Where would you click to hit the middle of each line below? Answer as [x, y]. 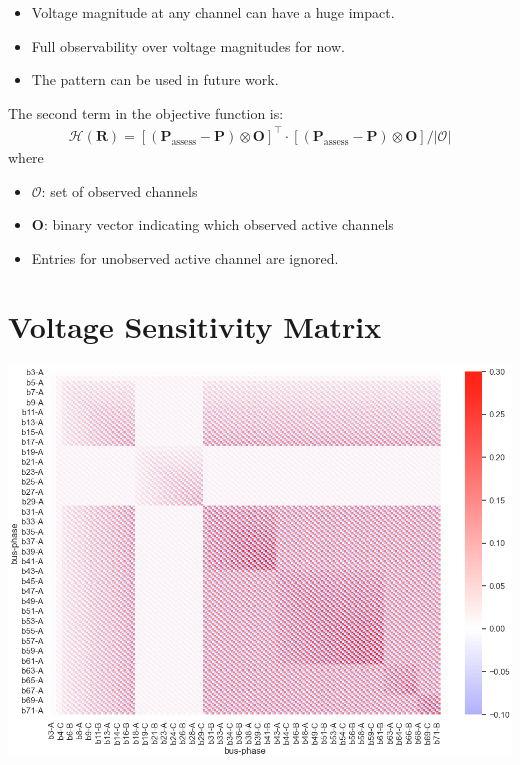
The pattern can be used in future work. [155, 79]
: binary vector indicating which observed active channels [218, 224]
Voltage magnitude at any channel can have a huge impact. [213, 12]
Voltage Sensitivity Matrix [195, 326]
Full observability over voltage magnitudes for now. [188, 45]
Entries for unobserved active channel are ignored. [185, 257]
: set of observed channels [119, 190]
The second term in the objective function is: [146, 112]
